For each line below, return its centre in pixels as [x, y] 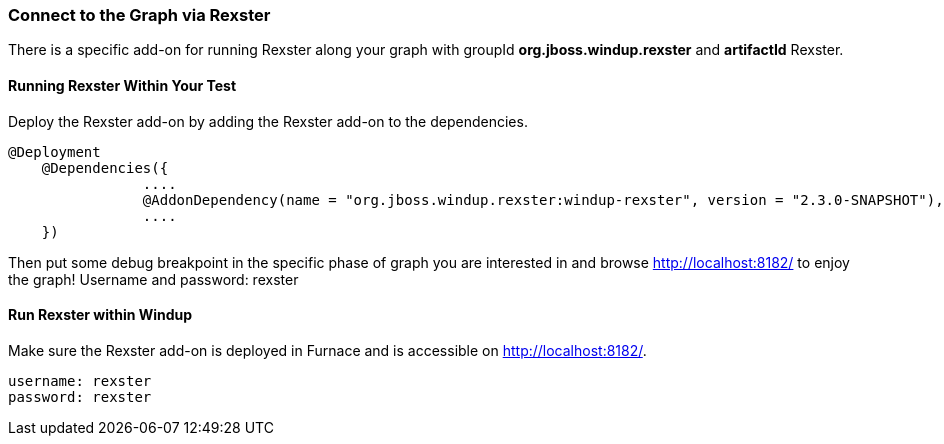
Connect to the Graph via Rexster [139, 15]
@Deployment [54, 151]
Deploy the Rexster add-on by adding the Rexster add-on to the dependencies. [268, 121]
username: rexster [80, 380]
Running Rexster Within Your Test [122, 85]
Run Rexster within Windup [100, 315]
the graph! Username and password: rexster [153, 279]
